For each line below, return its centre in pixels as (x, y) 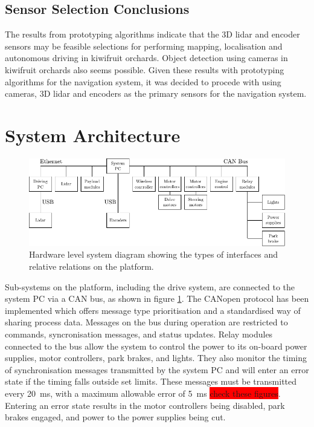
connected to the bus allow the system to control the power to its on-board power (156, 346)
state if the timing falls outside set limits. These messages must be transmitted (151, 381)
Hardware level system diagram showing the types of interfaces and (153, 254)
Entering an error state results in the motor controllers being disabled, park (145, 405)
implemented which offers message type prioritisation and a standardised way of (153, 310)
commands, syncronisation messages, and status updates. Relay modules (139, 334)
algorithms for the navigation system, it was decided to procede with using (143, 81)
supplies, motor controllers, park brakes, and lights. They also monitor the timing (156, 358)
